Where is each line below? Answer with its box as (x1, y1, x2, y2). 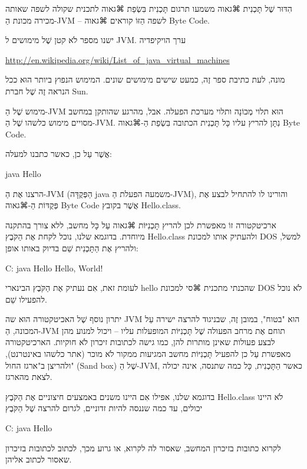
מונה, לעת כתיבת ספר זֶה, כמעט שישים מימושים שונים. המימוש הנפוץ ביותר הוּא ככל (5, 73, 285, 86)
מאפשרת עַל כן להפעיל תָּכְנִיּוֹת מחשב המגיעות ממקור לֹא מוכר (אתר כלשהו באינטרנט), (5, 347, 291, 360)
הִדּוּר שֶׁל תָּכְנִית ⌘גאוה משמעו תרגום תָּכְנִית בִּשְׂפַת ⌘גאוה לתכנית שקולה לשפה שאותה (5, 2, 292, 14)
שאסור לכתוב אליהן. (5, 453, 72, 465)
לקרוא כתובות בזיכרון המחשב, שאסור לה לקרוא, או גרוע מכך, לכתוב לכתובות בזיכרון (5, 441, 281, 454)
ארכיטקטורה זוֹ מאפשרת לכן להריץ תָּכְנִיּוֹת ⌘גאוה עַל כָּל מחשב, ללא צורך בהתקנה (5, 218, 276, 231)
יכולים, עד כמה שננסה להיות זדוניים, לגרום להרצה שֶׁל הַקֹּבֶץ (5, 402, 203, 414)
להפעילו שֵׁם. (5, 293, 47, 305)
